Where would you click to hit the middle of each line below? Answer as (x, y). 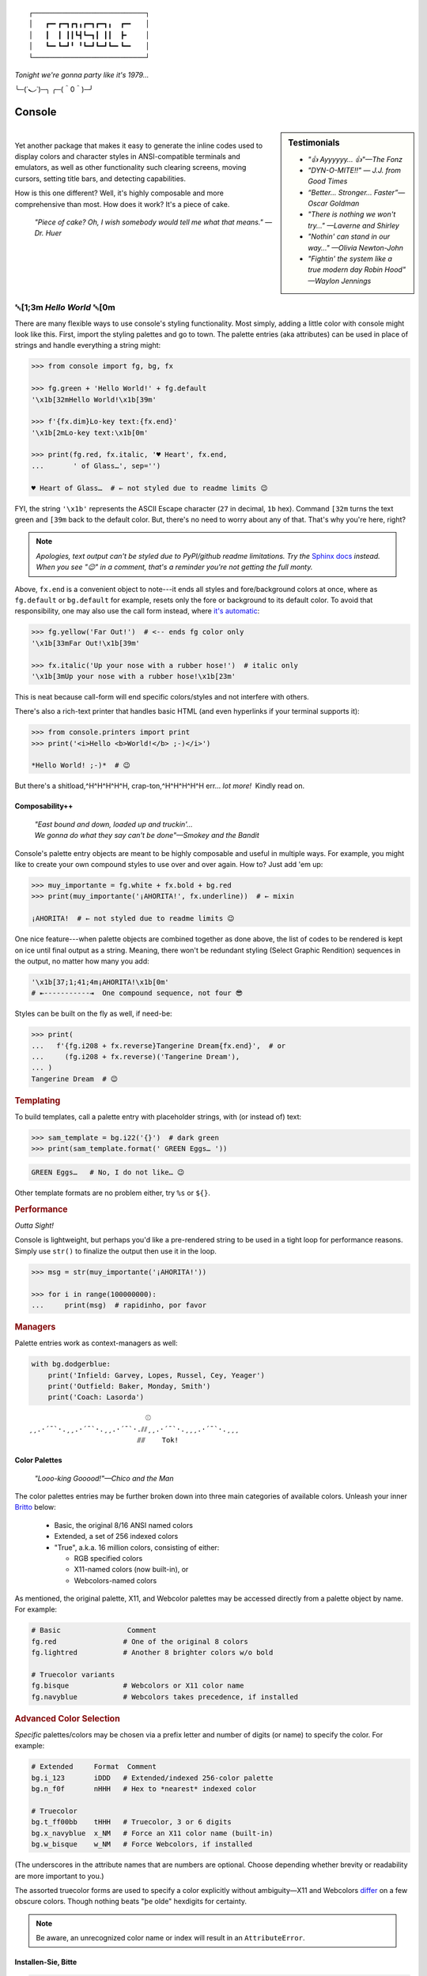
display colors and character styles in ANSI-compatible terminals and (127, 156)
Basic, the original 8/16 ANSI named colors (124, 1525)
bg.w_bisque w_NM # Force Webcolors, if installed (142, 1844)
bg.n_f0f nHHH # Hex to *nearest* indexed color (144, 1789)
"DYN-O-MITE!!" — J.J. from (355, 170)
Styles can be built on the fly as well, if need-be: (94, 1014)
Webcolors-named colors (115, 1580)
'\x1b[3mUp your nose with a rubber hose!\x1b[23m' (134, 676)
